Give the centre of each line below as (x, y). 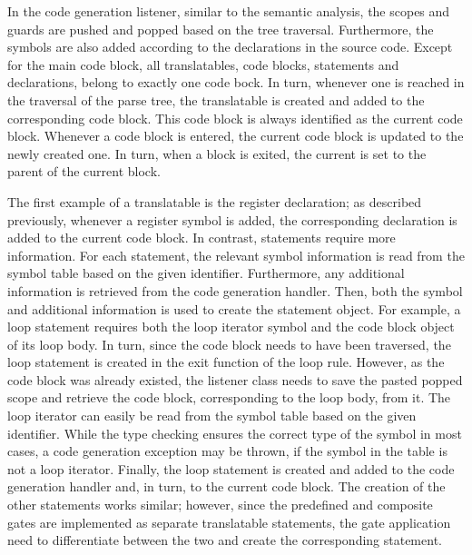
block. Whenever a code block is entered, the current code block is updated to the (236, 136)
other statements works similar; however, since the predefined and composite (220, 505)
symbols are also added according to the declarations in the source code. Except (230, 47)
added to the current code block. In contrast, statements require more (202, 238)
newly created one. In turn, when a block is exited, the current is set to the (217, 153)
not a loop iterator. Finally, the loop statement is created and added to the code (231, 468)
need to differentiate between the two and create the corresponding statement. (225, 540)
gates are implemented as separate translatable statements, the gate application (229, 522)
